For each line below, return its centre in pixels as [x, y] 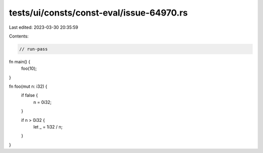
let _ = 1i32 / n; [48, 127]
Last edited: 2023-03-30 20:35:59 [44, 27]
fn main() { [20, 61]
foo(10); [29, 69]
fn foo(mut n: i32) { [28, 86]
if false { [30, 96]
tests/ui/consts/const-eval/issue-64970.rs [98, 13]
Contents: [19, 36]
